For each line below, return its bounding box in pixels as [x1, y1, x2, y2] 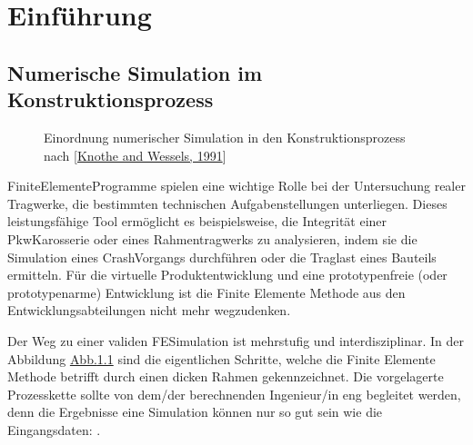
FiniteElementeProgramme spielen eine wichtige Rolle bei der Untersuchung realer [7, 176, 466, 195]
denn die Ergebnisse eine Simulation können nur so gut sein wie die [7, 402, 383, 421]
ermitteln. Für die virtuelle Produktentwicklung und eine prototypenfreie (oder [7, 265, 448, 284]
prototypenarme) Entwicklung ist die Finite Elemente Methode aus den [7, 282, 406, 302]
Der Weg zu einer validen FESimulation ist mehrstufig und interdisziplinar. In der [7, 331, 464, 350]
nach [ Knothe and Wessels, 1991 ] [44, 145, 226, 164]
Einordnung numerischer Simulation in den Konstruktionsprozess [44, 127, 406, 146]
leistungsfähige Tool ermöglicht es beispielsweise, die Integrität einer [7, 212, 387, 231]
